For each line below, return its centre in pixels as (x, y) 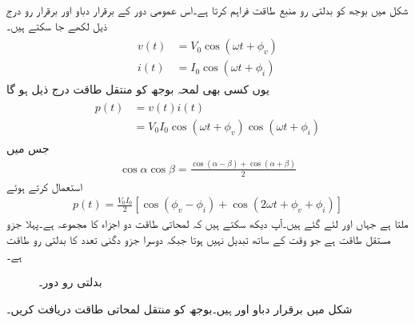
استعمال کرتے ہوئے (44, 186)
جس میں (28, 148)
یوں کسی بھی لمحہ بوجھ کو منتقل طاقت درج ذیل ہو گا (138, 89)
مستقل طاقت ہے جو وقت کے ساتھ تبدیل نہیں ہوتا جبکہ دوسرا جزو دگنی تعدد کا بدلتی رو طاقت (199, 239)
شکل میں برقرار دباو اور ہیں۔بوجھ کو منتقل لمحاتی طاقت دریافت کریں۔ (180, 308)
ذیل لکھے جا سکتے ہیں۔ (57, 25)
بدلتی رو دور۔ (70, 282)
